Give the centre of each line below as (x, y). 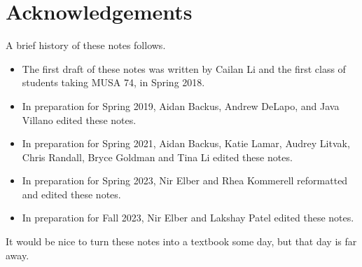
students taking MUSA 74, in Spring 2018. (113, 82)
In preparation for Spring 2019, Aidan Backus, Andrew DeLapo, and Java (181, 105)
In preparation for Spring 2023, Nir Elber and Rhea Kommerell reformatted (185, 180)
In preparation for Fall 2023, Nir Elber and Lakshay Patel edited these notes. (188, 218)
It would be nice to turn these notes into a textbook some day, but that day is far (181, 241)
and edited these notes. (71, 194)
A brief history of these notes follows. (86, 45)
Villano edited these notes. (79, 119)
